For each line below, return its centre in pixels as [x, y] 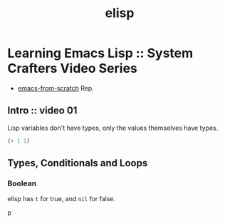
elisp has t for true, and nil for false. [62, 199]
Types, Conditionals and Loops [78, 163]
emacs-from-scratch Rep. [56, 88]
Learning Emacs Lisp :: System [100, 53]
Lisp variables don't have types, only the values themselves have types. [113, 128]
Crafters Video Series [72, 68]
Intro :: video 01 [42, 111]
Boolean [22, 183]
